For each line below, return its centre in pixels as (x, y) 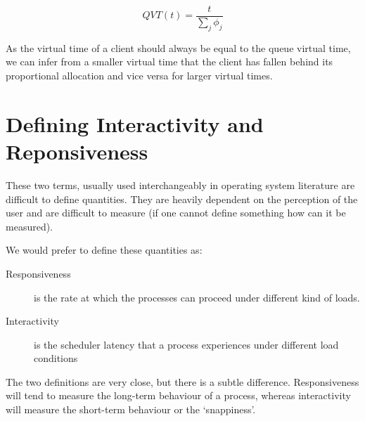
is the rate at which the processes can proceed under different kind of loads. (197, 297)
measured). (30, 226)
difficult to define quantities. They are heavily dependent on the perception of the (182, 199)
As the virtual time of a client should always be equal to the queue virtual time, (178, 47)
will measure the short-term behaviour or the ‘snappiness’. (131, 409)
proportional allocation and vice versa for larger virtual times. (139, 76)
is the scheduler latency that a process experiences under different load (186, 344)
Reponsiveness (77, 151)
